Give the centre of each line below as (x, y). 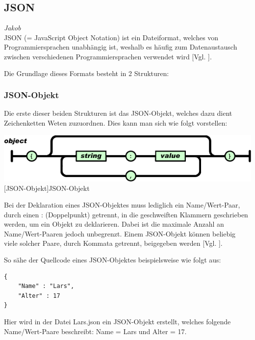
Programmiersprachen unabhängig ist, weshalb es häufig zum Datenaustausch (121, 47)
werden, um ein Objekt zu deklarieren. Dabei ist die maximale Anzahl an (114, 224)
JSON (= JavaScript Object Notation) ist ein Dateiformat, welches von (111, 37)
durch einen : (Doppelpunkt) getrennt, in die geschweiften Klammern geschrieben (126, 214)
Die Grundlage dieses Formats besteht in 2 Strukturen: (87, 73)
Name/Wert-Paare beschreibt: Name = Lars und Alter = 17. (95, 331)
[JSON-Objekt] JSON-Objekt (47, 188)
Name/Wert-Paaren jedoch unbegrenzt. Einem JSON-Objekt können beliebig (120, 233)
